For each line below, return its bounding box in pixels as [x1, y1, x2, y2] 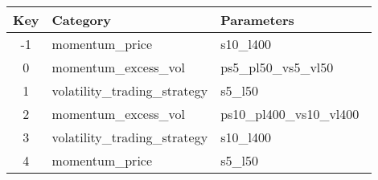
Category [51, 10, 112, 29]
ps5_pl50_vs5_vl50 [220, 58, 334, 76]
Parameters [220, 10, 294, 29]
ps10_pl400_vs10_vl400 [220, 104, 360, 123]
